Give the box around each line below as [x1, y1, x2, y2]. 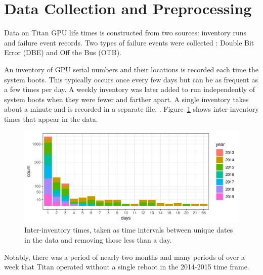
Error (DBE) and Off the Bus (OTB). [4, 47, 121, 58]
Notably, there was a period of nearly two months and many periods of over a [4, 251, 245, 262]
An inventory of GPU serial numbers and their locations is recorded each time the [4, 64, 258, 74]
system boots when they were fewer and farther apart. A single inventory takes [4, 94, 249, 104]
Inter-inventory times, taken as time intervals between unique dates [24, 224, 233, 235]
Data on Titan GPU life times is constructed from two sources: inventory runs [4, 27, 247, 38]
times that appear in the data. [4, 113, 98, 124]
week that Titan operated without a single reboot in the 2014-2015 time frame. [4, 261, 249, 272]
